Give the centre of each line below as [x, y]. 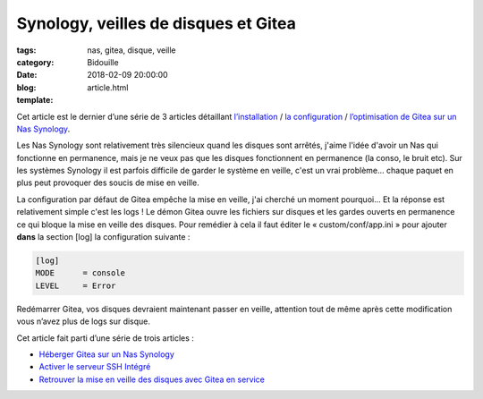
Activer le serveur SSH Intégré [95, 367]
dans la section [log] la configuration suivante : [103, 237]
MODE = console [80, 273]
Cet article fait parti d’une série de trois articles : [105, 338]
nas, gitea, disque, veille [131, 50]
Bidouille [103, 62]
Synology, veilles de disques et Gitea [157, 23]
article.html [108, 87]
